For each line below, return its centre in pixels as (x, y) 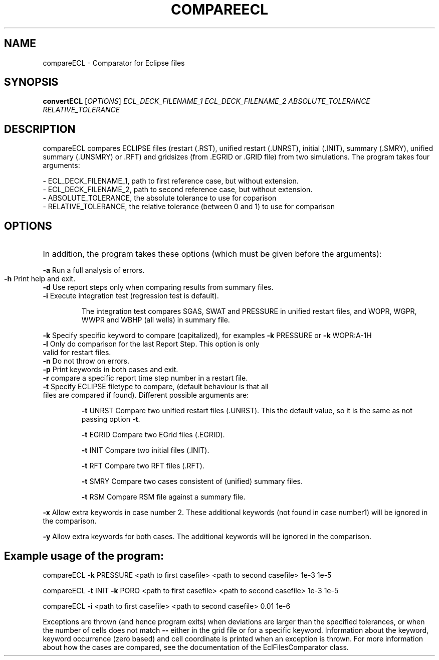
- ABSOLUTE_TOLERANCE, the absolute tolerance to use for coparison (160, 198)
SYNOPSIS (31, 82)
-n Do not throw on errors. (86, 361)
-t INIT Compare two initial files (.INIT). (145, 450)
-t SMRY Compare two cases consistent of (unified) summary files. (192, 481)
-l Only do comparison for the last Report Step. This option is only (151, 344)
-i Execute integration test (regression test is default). (131, 296)
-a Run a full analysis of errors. (94, 270)
